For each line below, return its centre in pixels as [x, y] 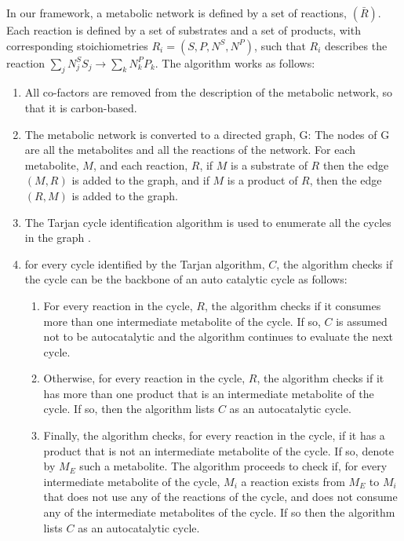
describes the [356, 45]
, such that [280, 45]
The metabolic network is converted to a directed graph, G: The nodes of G [207, 134]
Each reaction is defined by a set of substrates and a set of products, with [184, 30]
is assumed [362, 321]
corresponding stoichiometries [77, 45]
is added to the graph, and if [140, 180]
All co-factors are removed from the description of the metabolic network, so [209, 92]
